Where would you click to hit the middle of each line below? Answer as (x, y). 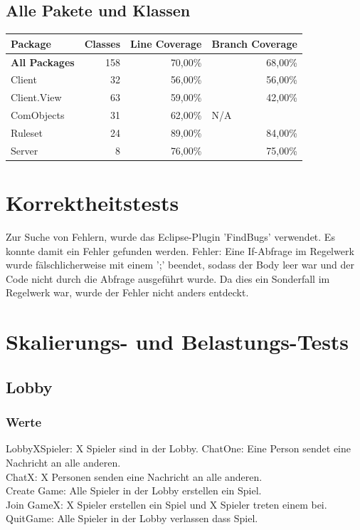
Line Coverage (166, 43)
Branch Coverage (254, 43)
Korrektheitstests (92, 203)
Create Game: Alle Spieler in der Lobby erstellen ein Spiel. (134, 490)
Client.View (36, 97)
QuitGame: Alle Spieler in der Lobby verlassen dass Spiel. (132, 518)
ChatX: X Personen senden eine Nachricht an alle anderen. (134, 476)
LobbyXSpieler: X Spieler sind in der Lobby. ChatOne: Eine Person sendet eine (178, 448)
